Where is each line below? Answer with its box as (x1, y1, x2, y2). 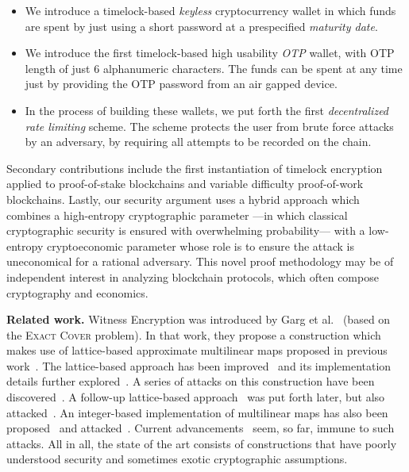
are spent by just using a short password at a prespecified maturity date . (25, 17, 378, 34)
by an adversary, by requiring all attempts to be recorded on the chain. (25, 133, 372, 150)
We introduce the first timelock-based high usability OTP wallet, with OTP (25, 44, 395, 61)
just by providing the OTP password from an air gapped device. (25, 75, 338, 92)
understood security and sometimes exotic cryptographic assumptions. (6, 451, 348, 467)
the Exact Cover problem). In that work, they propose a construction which (6, 326, 381, 343)
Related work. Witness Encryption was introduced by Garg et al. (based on (6, 311, 391, 328)
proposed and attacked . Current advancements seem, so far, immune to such (6, 420, 395, 436)
